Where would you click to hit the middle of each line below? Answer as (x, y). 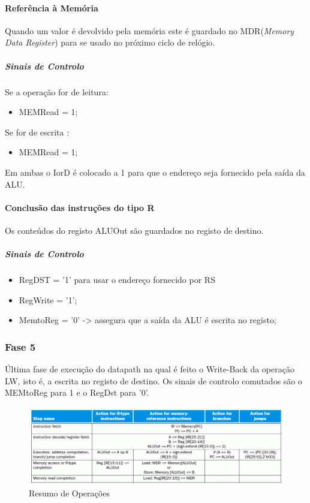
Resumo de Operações (69, 493)
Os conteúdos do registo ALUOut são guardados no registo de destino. (134, 230)
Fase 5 (20, 346)
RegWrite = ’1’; (48, 299)
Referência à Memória (52, 7)
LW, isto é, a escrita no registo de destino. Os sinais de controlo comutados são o (154, 380)
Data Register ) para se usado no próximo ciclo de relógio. (110, 42)
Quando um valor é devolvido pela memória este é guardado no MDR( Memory (150, 30)
